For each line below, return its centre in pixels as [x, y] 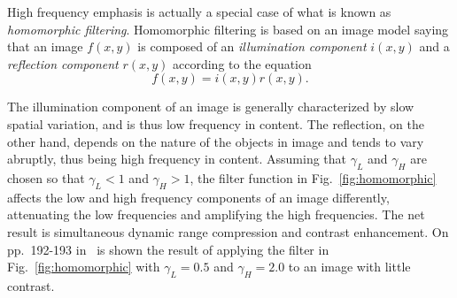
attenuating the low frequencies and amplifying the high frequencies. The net [216, 214]
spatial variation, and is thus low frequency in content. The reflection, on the [216, 123]
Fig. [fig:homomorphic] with [84, 267]
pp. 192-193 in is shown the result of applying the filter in [168, 249]
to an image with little [349, 267]
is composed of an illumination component [252, 46]
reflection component [63, 63]
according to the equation [242, 63]
